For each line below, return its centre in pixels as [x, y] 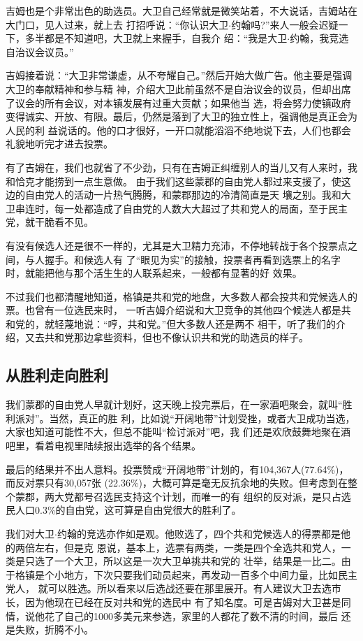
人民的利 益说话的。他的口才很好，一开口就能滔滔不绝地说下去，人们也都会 [178, 130]
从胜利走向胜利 [57, 375]
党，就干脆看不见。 [50, 222]
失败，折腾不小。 [54, 629]
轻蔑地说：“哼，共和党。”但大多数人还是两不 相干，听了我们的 [195, 323]
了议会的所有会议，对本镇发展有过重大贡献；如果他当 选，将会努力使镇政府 [178, 102]
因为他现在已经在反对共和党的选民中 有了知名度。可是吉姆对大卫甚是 [183, 602]
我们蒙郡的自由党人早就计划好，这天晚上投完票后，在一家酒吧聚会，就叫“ [174, 404]
